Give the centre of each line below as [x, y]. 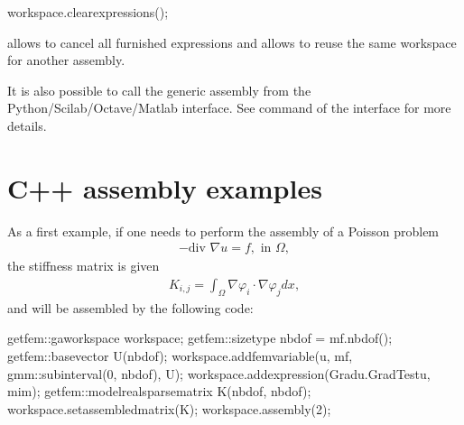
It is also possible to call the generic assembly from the [159, 90]
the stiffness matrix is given [84, 266]
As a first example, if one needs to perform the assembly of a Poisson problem [223, 231]
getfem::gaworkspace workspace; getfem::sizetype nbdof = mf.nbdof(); [200, 338]
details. [27, 125]
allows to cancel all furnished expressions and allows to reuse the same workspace [232, 42]
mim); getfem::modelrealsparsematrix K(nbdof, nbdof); [159, 391]
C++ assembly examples [165, 187]
